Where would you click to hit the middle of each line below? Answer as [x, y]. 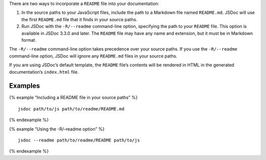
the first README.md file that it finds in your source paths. [79, 19]
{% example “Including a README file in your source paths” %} [73, 98]
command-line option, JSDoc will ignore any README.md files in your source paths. [93, 56]
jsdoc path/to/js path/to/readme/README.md [71, 109]
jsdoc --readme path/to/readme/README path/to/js [79, 140]
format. [29, 40]
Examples [25, 86]
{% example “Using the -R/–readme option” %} [57, 129]
